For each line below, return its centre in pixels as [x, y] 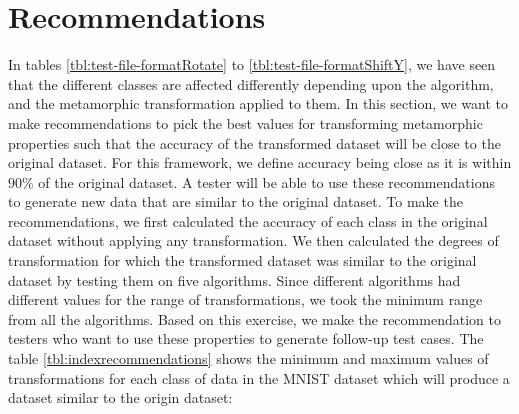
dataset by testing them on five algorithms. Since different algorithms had [234, 279]
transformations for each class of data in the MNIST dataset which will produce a [259, 377]
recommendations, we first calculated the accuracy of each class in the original [248, 220]
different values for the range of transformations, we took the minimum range [245, 299]
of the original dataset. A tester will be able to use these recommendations [266, 181]
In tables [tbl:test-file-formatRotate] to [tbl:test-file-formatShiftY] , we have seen [252, 64]
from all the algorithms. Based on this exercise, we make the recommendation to [254, 318]
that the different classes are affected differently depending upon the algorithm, [251, 83]
